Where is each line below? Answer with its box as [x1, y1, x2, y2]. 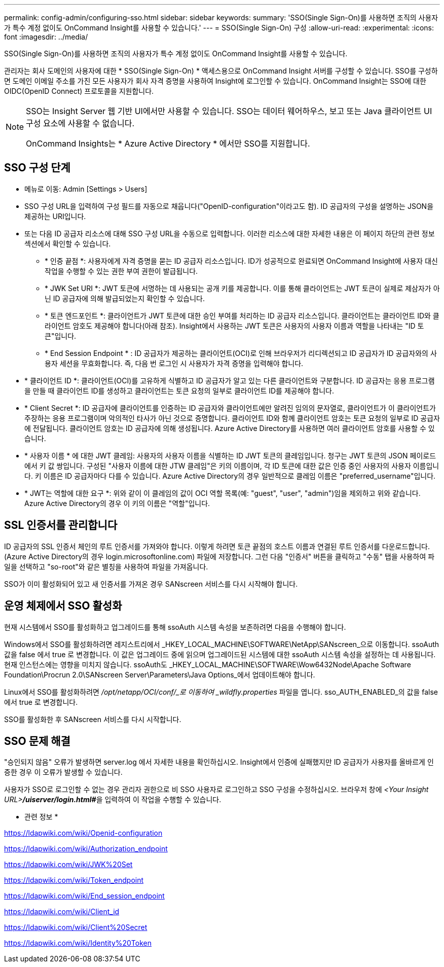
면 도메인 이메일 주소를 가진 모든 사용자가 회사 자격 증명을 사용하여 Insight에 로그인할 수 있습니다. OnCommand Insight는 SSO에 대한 [4, 77, 426, 85]
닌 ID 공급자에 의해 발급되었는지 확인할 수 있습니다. [45, 294, 205, 303]
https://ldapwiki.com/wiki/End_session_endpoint [4, 891, 165, 901]
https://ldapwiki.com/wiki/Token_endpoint [4, 876, 144, 885]
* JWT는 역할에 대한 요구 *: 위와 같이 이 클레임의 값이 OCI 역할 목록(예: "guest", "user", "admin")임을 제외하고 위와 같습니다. [24, 488, 421, 497]
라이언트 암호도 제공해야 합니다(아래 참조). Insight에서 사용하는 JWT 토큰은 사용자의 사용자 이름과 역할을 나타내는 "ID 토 [45, 321, 424, 330]
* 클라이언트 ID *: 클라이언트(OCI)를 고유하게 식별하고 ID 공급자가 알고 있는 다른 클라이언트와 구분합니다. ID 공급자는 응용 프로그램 [24, 376, 435, 385]
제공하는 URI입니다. [24, 211, 86, 221]
